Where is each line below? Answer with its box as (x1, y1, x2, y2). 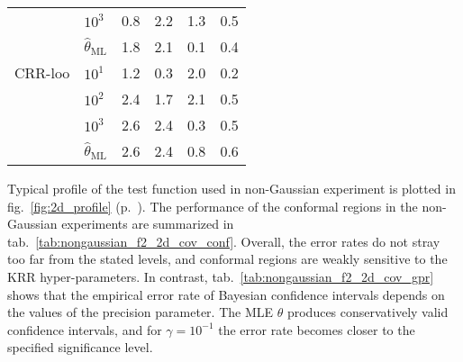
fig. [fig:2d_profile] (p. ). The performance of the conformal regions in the (7, 196, 418, 215)
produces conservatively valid (286, 303, 449, 321)
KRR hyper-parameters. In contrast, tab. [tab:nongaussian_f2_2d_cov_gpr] (7, 267, 434, 285)
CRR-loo (14, 62, 70, 83)
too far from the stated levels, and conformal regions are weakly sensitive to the (7, 249, 448, 268)
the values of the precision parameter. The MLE (7, 303, 274, 321)
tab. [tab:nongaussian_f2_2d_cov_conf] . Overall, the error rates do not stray (7, 231, 440, 250)
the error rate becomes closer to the (218, 320, 415, 339)
